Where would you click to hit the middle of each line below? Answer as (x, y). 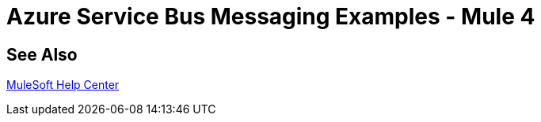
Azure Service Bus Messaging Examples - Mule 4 (271, 17)
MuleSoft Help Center (63, 85)
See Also (42, 54)
